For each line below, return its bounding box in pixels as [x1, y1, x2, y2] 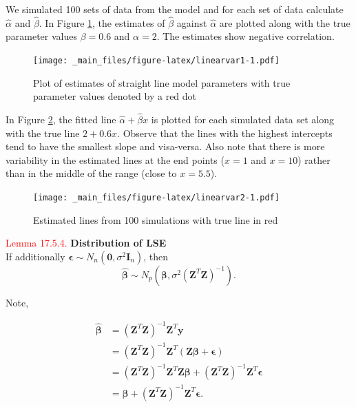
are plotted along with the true [219, 15, 350, 30]
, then [143, 249, 169, 263]
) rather [297, 152, 331, 167]
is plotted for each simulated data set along [151, 112, 334, 127]
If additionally [6, 249, 65, 263]
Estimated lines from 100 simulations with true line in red [33, 212, 278, 227]
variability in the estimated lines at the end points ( [6, 152, 224, 167]
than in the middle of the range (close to [6, 166, 177, 180]
